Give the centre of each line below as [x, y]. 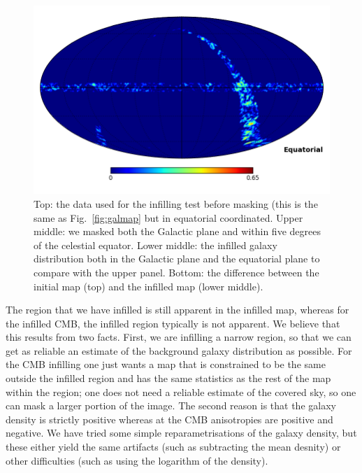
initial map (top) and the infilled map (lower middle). [149, 286]
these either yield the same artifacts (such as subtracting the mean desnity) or [173, 447]
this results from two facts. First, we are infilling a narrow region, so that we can [179, 337]
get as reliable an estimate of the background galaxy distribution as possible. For [179, 350]
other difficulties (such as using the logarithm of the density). [137, 460]
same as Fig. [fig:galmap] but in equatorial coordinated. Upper [168, 217]
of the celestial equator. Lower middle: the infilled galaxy [155, 245]
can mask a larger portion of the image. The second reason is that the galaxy [171, 405]
